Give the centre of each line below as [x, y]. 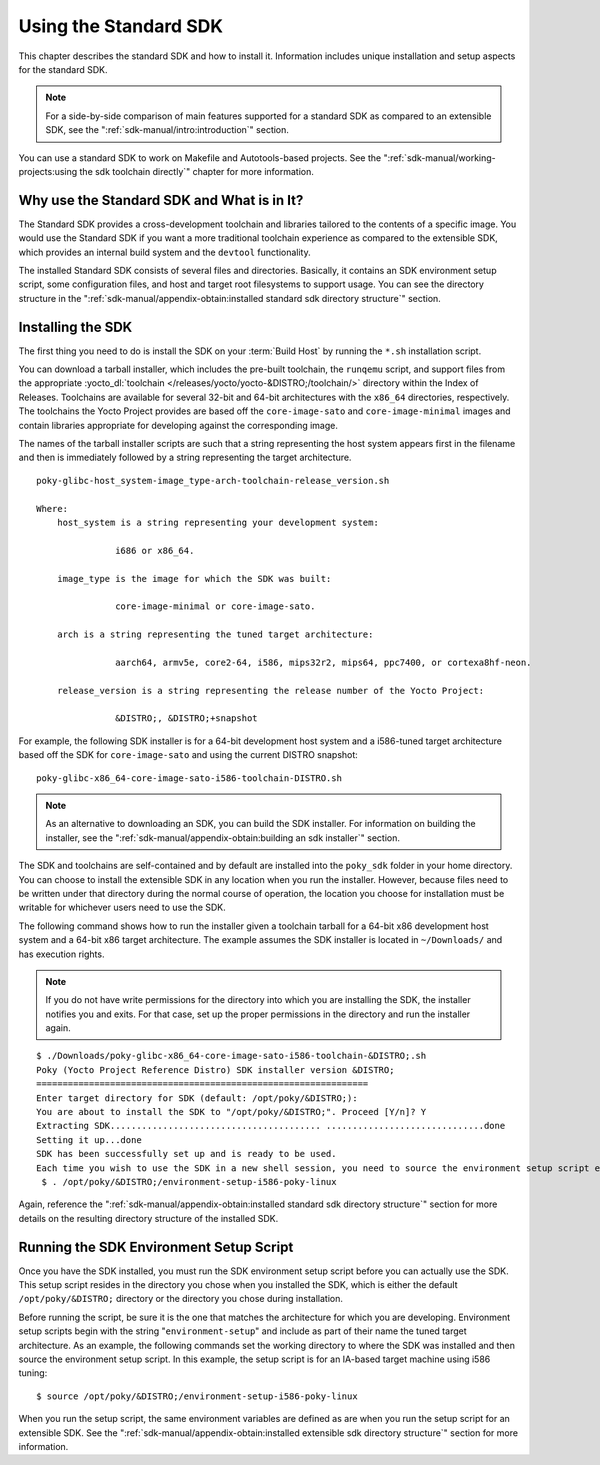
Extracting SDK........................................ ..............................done [271, 1126]
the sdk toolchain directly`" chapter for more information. [197, 171]
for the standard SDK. [63, 69]
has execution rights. [61, 954]
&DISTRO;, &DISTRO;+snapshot [187, 718]
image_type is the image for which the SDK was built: [194, 578]
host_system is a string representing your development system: [217, 522]
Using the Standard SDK [121, 26]
